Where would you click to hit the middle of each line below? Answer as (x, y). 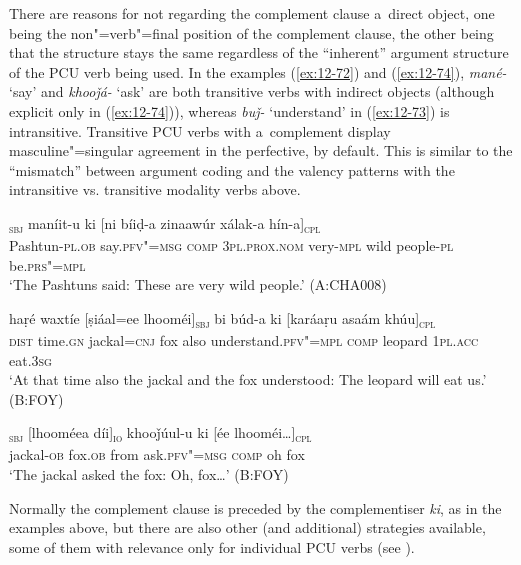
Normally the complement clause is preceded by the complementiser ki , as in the (255, 507)
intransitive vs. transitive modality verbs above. (155, 189)
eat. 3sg (30, 359)
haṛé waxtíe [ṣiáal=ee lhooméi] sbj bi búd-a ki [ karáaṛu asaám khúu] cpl (222, 319)
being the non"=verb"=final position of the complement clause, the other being (251, 32)
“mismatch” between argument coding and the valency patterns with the (232, 169)
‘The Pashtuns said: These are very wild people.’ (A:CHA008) (198, 284)
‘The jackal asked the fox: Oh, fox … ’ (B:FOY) (149, 474)
